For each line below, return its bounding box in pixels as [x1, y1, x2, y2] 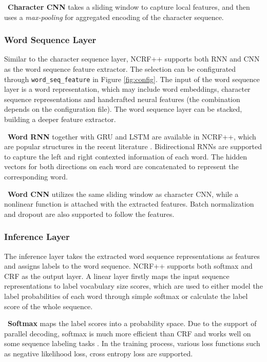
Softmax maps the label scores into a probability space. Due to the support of [8, 318, 257, 329]
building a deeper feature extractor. [4, 114, 116, 125]
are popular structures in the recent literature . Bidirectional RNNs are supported [4, 141, 262, 152]
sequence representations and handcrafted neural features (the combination [4, 93, 240, 104]
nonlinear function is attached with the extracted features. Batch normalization [4, 198, 254, 209]
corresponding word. [4, 171, 68, 182]
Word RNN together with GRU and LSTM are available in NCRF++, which [8, 131, 256, 142]
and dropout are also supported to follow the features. [4, 208, 175, 219]
